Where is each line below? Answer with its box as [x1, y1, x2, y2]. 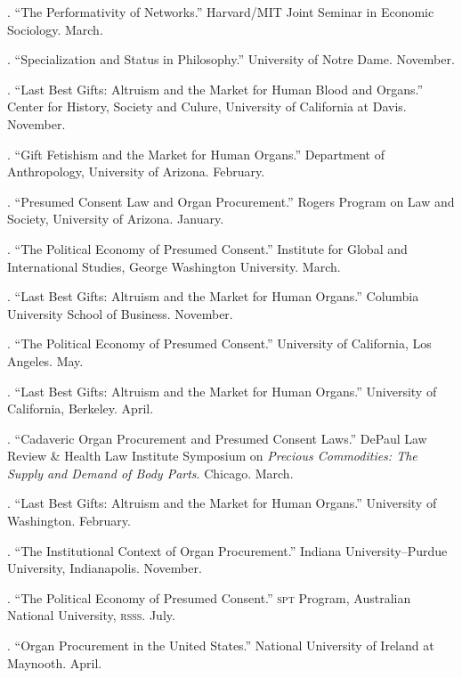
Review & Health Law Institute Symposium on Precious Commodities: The [7, 446, 417, 465]
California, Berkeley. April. [7, 399, 154, 418]
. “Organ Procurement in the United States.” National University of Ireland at [7, 636, 434, 655]
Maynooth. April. [7, 653, 102, 672]
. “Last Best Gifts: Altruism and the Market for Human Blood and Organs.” [7, 79, 424, 98]
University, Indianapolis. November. [7, 559, 202, 577]
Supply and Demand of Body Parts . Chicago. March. [7, 463, 294, 482]
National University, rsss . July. [7, 606, 175, 625]
